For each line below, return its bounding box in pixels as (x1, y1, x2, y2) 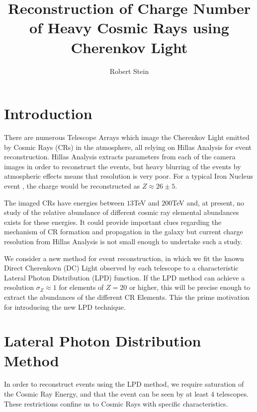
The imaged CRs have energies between (4, 197, 125, 207)
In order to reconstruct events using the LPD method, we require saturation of (4, 379, 244, 389)
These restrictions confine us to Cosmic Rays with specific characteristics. (4, 398, 228, 409)
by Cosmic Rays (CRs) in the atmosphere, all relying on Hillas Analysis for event (4, 141, 252, 152)
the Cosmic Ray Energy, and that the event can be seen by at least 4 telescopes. (4, 389, 249, 399)
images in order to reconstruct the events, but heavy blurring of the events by (4, 161, 241, 171)
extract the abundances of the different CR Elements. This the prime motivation (4, 291, 250, 302)
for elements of (59, 282, 104, 292)
